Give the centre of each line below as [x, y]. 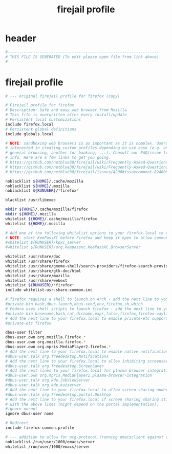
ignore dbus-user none [29, 414]
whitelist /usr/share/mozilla [38, 276]
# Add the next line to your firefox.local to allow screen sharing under [87, 390]
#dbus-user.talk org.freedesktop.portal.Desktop [58, 394]
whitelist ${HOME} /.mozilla [35, 224]
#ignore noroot [21, 409]
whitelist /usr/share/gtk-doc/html [43, 271]
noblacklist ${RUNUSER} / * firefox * [42, 191]
